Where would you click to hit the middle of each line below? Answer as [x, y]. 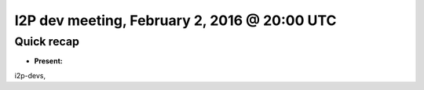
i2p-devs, [30, 75]
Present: [48, 61]
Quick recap [47, 41]
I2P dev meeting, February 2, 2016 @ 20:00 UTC [175, 20]
